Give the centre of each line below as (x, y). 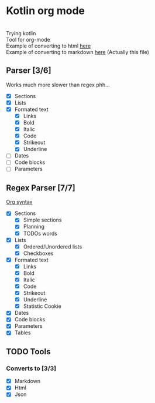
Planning (34, 227)
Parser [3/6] (29, 71)
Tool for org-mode (28, 39)
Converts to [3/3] (31, 368)
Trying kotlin (21, 33)
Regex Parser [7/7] (41, 188)
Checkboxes (38, 253)
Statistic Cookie (42, 306)
